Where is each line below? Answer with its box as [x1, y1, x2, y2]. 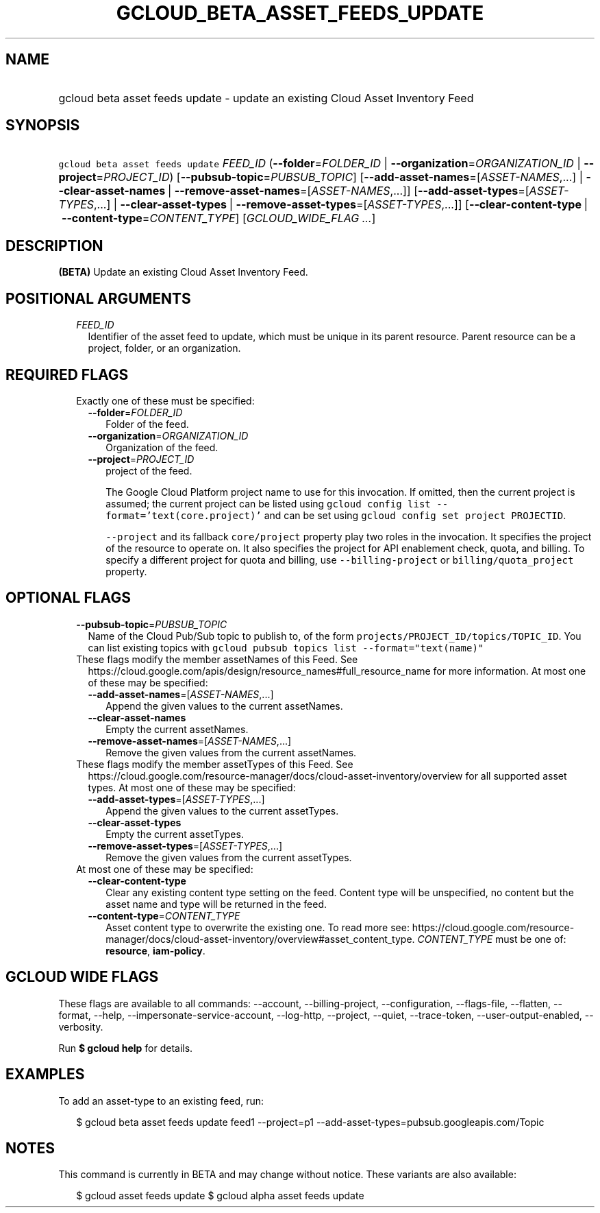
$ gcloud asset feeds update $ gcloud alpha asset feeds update [76, 1190, 364, 1202]
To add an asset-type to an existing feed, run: [58, 1094, 264, 1107]
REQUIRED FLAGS [5, 365, 129, 383]
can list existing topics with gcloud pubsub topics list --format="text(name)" [88, 641, 484, 653]
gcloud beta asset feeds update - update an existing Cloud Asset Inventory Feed [58, 91, 474, 105]
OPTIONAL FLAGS [5, 589, 131, 607]
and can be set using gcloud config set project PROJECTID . [264, 509, 566, 521]
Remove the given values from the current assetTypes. [105, 851, 352, 863]
